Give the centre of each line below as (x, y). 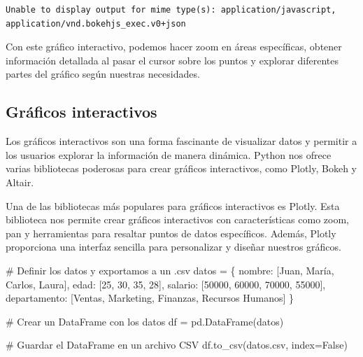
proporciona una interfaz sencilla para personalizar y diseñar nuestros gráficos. (173, 247)
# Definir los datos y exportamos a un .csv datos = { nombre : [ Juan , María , (170, 270)
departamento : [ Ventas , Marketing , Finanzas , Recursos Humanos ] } (150, 298)
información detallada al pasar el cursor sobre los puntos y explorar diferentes (172, 60)
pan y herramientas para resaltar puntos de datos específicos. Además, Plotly (171, 233)
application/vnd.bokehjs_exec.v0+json (96, 23)
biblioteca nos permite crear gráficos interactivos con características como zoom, (177, 219)
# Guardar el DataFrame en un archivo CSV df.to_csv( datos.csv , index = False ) (177, 345)
